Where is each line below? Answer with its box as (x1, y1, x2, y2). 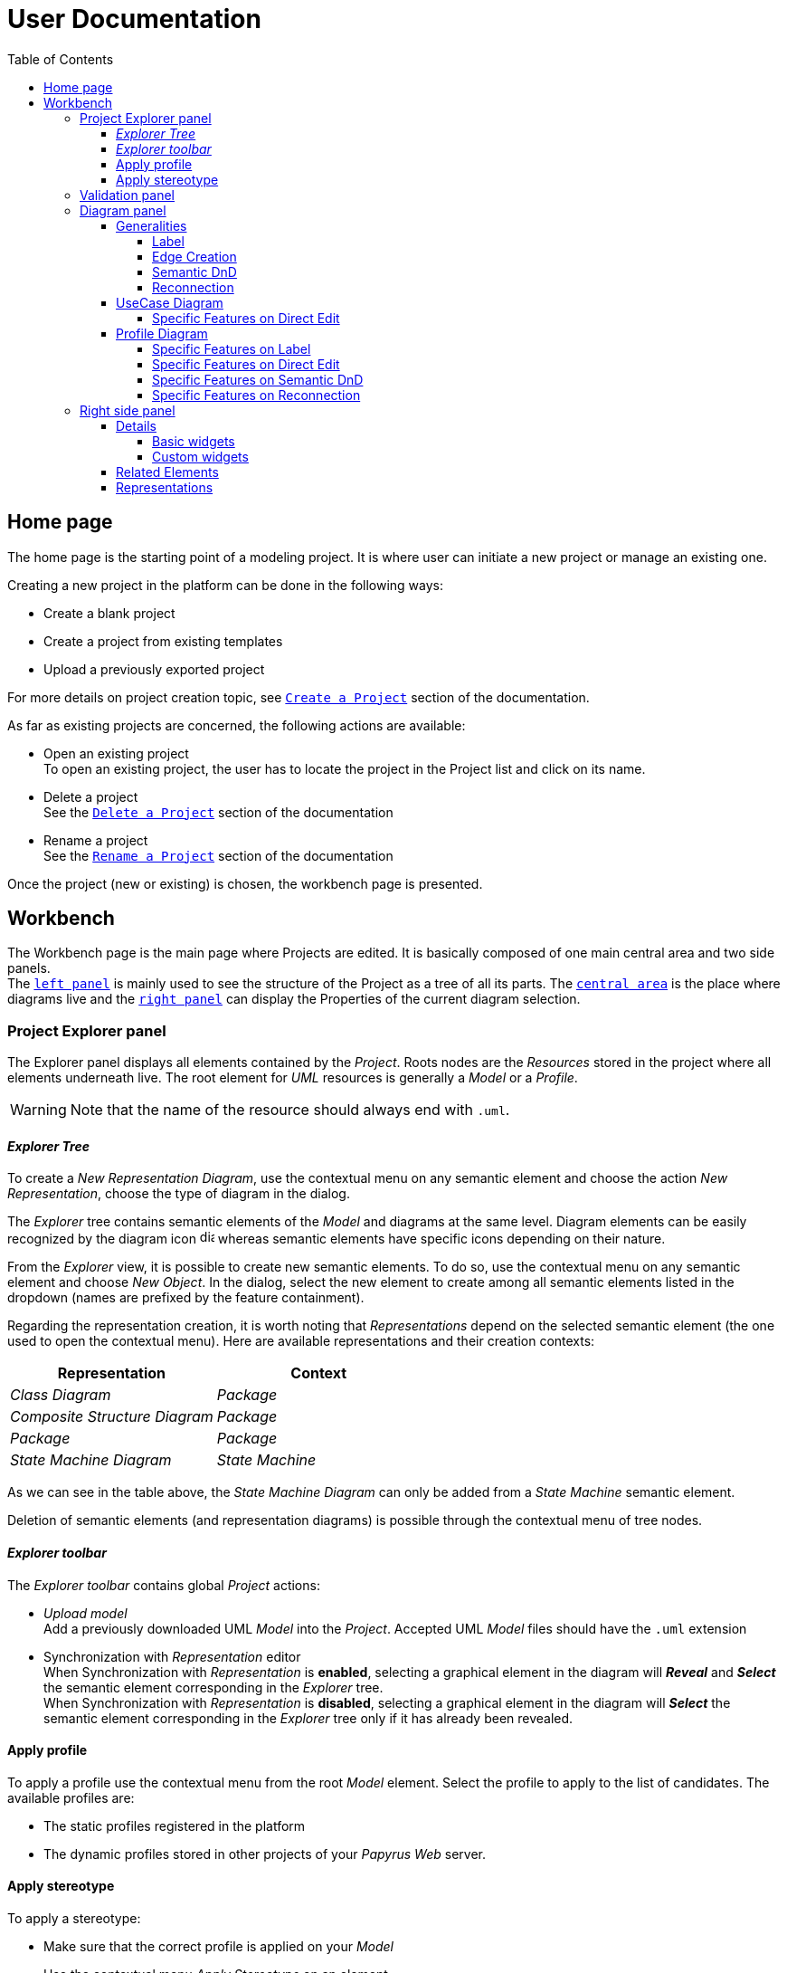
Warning (10, 1101, 67, 1120)
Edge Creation (152, 248, 237, 264)
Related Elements (116, 463, 219, 480)
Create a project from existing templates (43, 633, 283, 649)
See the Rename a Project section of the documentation (43, 847, 393, 863)
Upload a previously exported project (43, 661, 265, 677)
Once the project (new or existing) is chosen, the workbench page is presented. (7, 875, 483, 891)
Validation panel (80, 186, 175, 203)
